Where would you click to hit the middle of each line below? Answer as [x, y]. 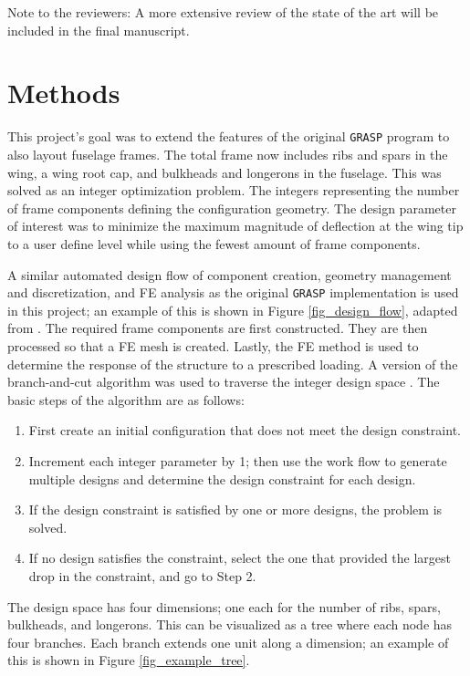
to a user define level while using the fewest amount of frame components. [214, 243]
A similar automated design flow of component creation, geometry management [230, 274]
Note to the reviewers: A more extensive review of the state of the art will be [223, 12]
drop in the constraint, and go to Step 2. [142, 575]
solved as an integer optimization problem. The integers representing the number [234, 190]
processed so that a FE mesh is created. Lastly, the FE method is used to [213, 345]
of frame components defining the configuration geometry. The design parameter [232, 208]
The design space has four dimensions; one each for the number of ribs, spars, [224, 606]
